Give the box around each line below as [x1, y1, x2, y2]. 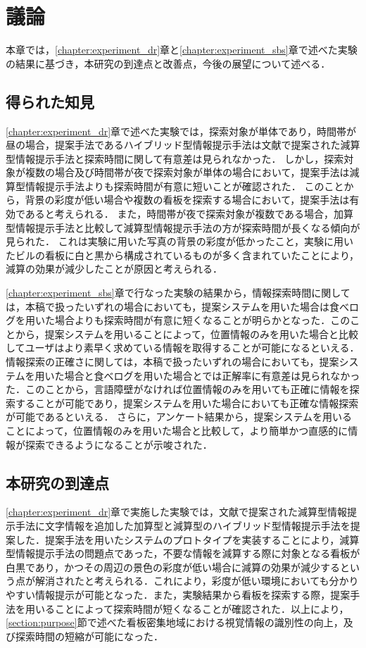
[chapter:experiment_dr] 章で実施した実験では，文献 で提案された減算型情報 [6, 504, 348, 519]
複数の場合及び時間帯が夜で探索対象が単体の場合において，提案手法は [25, 165, 350, 180]
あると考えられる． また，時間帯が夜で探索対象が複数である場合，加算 [25, 206, 354, 221]
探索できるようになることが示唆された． [25, 437, 213, 451]
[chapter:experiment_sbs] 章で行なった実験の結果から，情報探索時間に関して [6, 285, 351, 300]
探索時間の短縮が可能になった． [15, 628, 163, 643]
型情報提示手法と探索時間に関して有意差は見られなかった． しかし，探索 [6, 151, 344, 166]
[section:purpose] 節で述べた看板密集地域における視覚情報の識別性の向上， [6, 615, 343, 630]
